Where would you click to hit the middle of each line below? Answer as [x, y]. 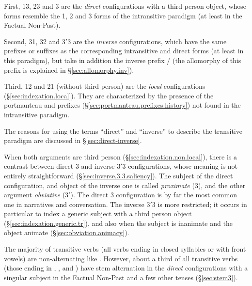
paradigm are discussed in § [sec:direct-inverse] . [73, 140]
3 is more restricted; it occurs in [199, 204]
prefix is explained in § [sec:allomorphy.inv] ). [69, 70]
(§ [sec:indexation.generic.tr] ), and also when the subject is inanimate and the [118, 223]
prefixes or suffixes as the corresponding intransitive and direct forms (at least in [124, 51]
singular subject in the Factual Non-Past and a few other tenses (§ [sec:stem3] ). [121, 277]
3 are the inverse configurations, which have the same [147, 41]
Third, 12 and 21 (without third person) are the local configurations [105, 86]
